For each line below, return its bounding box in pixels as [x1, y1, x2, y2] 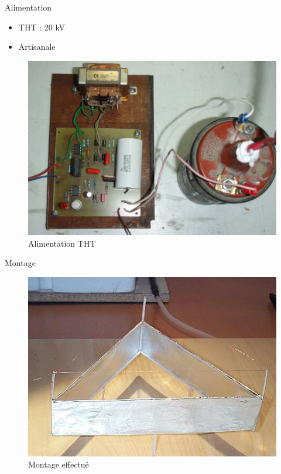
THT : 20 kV [18, 21, 66, 33]
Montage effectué [28, 458, 89, 470]
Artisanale [18, 40, 56, 53]
